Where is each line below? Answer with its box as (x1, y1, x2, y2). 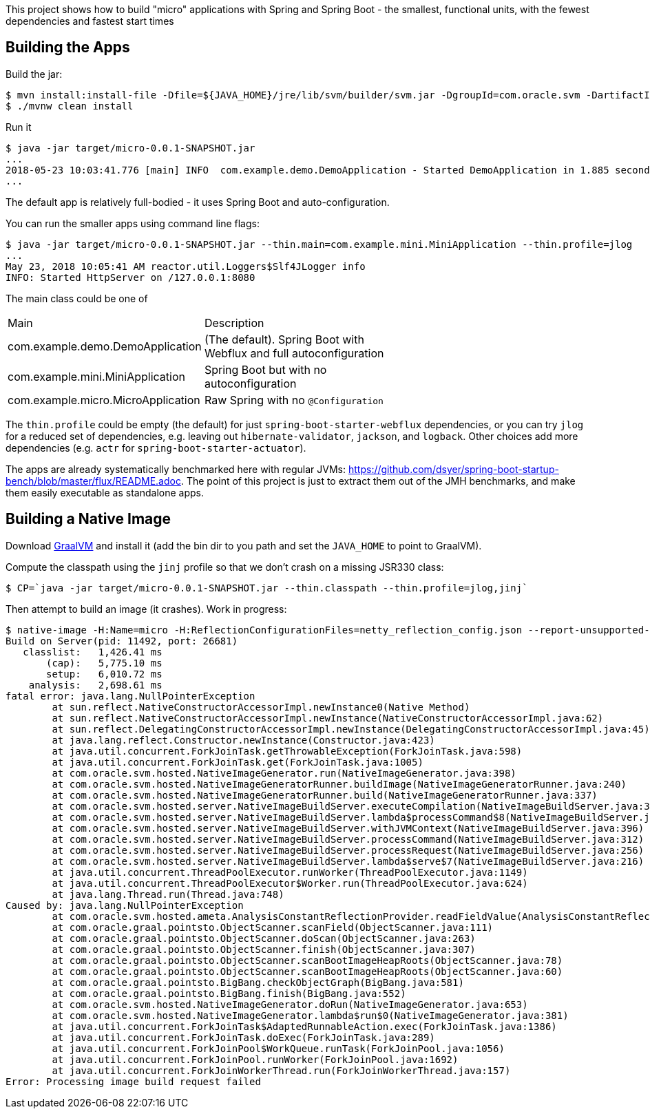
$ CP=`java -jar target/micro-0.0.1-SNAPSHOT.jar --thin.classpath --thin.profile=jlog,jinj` (6, 582, 528, 593)
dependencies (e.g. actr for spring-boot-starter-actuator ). (6, 441, 306, 454)
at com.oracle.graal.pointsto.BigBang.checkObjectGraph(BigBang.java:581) (52, 976, 464, 988)
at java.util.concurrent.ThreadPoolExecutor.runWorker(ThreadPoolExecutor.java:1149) (52, 866, 528, 878)
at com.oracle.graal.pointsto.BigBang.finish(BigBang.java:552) (52, 987, 406, 999)
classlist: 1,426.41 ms (23, 646, 162, 658)
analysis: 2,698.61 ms (28, 679, 162, 691)
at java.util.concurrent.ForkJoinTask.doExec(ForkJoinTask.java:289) (52, 1031, 435, 1043)
